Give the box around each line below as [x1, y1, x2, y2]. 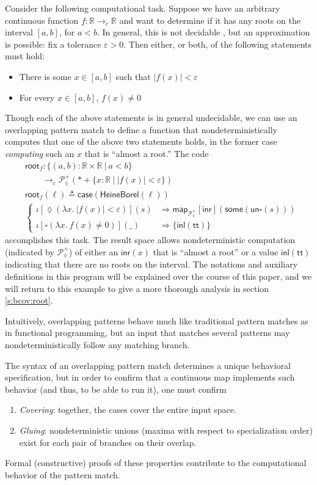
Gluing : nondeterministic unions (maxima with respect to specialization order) [19, 423, 313, 436]
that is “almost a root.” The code [84, 147, 209, 159]
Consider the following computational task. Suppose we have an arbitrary [5, 2, 280, 14]
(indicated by [5, 245, 54, 258]
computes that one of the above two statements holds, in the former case [5, 135, 277, 148]
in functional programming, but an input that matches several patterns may [5, 326, 290, 339]
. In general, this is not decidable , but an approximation [97, 26, 310, 38]
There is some [19, 70, 71, 82]
